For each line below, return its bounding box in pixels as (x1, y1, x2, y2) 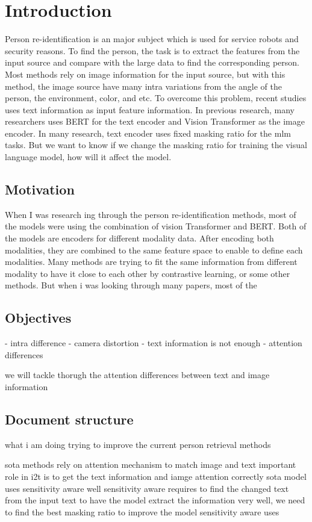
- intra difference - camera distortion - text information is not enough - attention (5, 337, 302, 349)
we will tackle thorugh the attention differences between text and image (5, 368, 270, 381)
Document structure (5, 409, 134, 428)
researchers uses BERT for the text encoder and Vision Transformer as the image (5, 115, 305, 128)
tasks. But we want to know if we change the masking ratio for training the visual (5, 138, 307, 151)
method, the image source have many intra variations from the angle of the (5, 79, 282, 92)
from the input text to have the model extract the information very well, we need (5, 494, 305, 506)
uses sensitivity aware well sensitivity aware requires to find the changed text (5, 482, 289, 494)
